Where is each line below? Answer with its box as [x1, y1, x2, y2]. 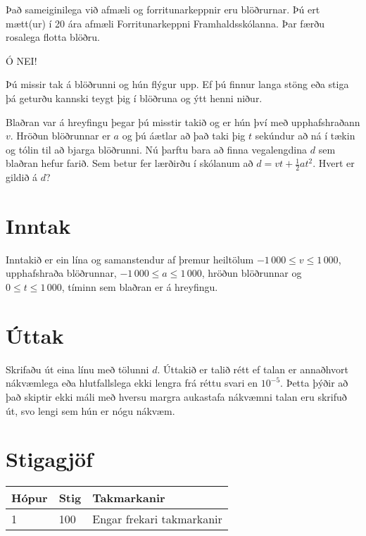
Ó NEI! [6, 53, 37, 68]
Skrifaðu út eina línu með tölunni [6, 361, 149, 376]
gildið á [6, 170, 38, 185]
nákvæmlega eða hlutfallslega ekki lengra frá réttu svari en [6, 375, 258, 390]
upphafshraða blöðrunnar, [6, 266, 117, 280]
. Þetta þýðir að [280, 375, 348, 390]
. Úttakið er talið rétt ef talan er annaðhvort [157, 361, 349, 376]
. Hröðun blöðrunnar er [10, 128, 111, 143]
